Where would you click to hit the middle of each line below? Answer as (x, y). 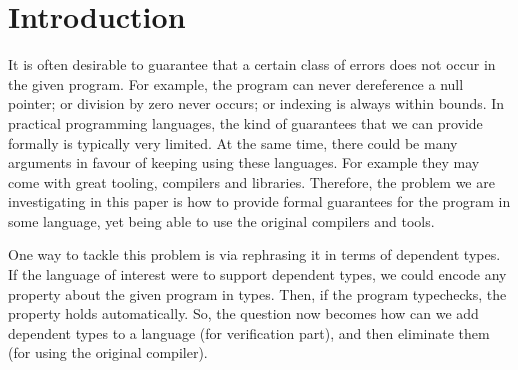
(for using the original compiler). (108, 352)
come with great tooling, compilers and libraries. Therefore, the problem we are (251, 181)
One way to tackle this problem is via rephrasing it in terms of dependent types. (254, 254)
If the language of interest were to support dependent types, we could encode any (257, 274)
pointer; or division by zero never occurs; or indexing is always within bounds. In (256, 103)
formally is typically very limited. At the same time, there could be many (233, 142)
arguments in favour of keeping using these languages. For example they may (244, 162)
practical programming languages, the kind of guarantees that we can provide (245, 122)
